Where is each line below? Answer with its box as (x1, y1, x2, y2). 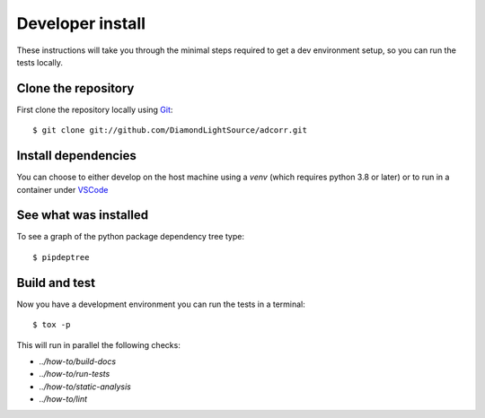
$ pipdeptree (32, 252, 90, 262)
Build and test (16, 274, 96, 291)
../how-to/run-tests (39, 369, 110, 379)
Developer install (16, 13, 146, 33)
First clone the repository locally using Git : (16, 104, 173, 115)
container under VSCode (16, 184, 109, 195)
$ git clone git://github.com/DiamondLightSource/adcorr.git (32, 126, 307, 135)
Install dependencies (16, 148, 137, 163)
